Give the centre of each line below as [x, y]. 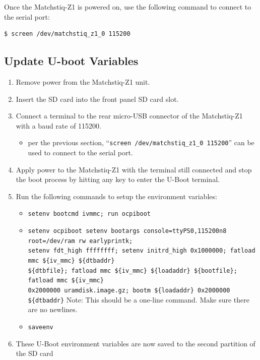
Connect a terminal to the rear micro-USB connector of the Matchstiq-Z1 [129, 116]
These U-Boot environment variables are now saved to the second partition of [136, 343]
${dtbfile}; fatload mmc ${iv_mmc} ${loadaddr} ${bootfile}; [133, 271]
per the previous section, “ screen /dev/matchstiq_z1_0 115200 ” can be [141, 142]
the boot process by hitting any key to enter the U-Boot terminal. [118, 179]
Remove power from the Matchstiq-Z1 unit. [83, 81]
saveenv [41, 327]
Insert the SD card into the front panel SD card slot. [97, 99]
